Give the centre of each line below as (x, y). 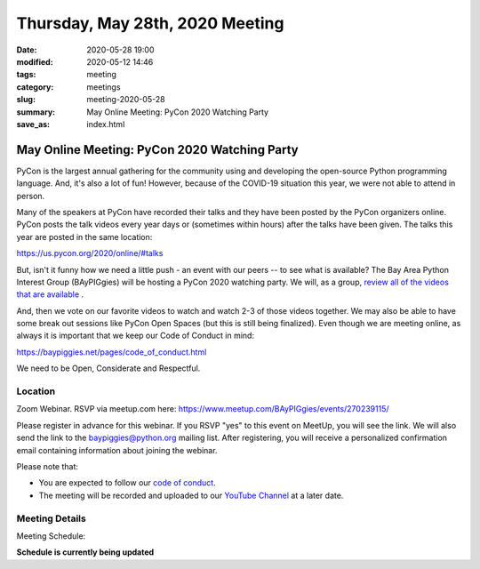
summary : (36, 112)
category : (35, 87)
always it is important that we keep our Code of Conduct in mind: (136, 336)
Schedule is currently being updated (85, 552)
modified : (35, 61)
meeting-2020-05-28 (126, 100)
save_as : (33, 124)
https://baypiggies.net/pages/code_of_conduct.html (112, 352)
